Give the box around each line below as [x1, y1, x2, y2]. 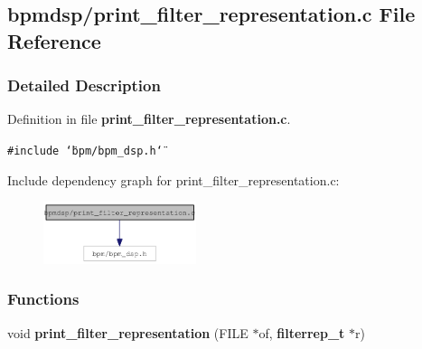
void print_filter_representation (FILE [7, 323, 249, 342]
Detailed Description [7, 74, 161, 97]
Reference [7, 26, 101, 54]
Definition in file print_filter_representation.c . [7, 109, 291, 128]
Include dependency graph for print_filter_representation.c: [7, 170, 340, 189]
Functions [7, 288, 80, 310]
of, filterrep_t [258, 323, 345, 342]
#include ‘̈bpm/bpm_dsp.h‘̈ [7, 144, 163, 157]
